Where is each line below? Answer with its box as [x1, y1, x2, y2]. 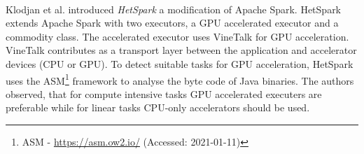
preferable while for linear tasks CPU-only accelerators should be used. [6, 100, 310, 115]
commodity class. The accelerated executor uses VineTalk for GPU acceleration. [6, 29, 349, 43]
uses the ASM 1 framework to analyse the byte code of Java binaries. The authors [6, 71, 354, 87]
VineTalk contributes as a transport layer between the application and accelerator [6, 43, 357, 57]
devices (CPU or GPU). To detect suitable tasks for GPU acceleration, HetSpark [6, 56, 353, 71]
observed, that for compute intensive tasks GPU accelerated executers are [6, 86, 322, 101]
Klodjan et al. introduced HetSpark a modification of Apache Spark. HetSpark [6, 1, 342, 16]
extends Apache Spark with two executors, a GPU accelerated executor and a [6, 15, 339, 30]
